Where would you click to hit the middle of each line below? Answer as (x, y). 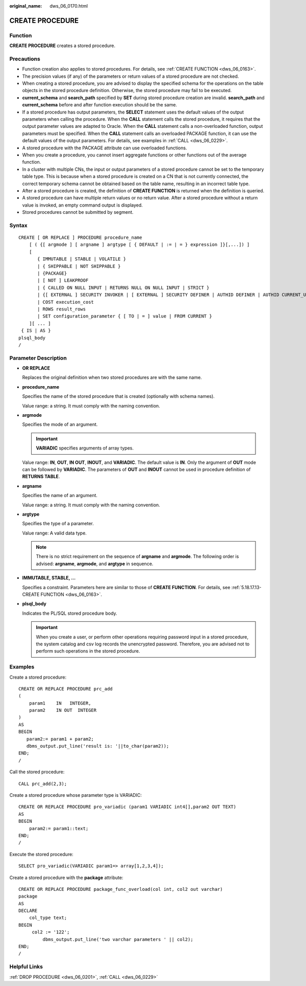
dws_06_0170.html (69, 6)
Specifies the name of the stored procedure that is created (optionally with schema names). (119, 396)
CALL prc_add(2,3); (43, 783)
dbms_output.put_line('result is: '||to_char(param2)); (98, 746)
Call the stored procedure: (37, 772)
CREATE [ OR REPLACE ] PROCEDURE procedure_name (80, 238)
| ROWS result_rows (62, 309)
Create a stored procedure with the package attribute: (66, 878)
